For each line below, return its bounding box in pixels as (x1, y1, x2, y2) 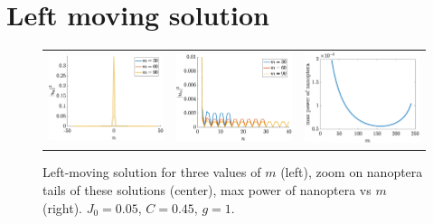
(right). (42, 198, 83, 217)
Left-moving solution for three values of (42, 163, 261, 182)
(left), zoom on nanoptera (280, 163, 423, 182)
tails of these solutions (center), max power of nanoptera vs (42, 180, 372, 199)
